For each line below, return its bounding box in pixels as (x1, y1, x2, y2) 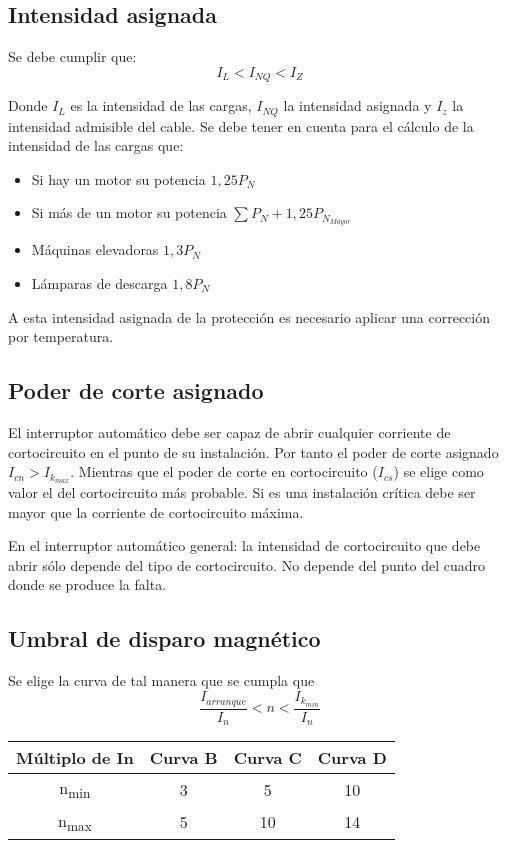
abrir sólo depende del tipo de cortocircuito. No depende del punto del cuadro (8, 554, 486, 575)
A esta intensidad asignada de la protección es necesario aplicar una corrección (8, 306, 490, 327)
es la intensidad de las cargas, (70, 95, 252, 116)
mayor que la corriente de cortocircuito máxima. (8, 501, 304, 522)
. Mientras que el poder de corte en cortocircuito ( (70, 461, 378, 482)
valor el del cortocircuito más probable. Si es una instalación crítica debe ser (8, 481, 476, 502)
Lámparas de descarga (31, 272, 168, 293)
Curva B (149, 746, 218, 770)
